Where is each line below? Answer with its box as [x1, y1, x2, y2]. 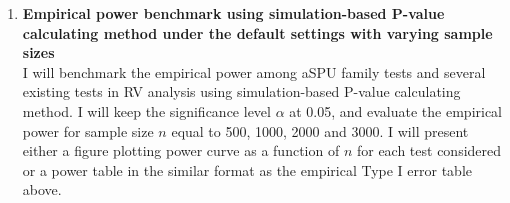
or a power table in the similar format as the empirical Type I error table [22, 159, 473, 180]
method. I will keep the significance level [22, 100, 271, 121]
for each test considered [356, 140, 502, 161]
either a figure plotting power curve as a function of [22, 140, 340, 161]
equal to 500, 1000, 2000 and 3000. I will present [171, 120, 469, 141]
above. [22, 179, 62, 200]
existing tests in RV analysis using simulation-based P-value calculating [22, 81, 461, 102]
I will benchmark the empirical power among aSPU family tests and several [22, 61, 486, 82]
